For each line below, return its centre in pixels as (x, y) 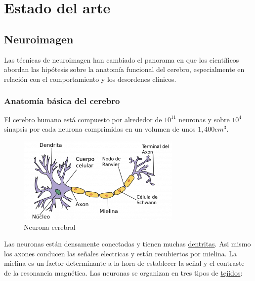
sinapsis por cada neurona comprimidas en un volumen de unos (100, 129)
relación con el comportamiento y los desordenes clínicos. (90, 79)
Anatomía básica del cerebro (62, 101)
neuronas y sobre (204, 119)
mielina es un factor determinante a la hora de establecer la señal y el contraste (124, 263)
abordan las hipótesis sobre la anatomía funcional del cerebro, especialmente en (124, 69)
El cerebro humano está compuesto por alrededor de (83, 119)
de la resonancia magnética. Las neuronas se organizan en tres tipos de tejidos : (123, 272)
